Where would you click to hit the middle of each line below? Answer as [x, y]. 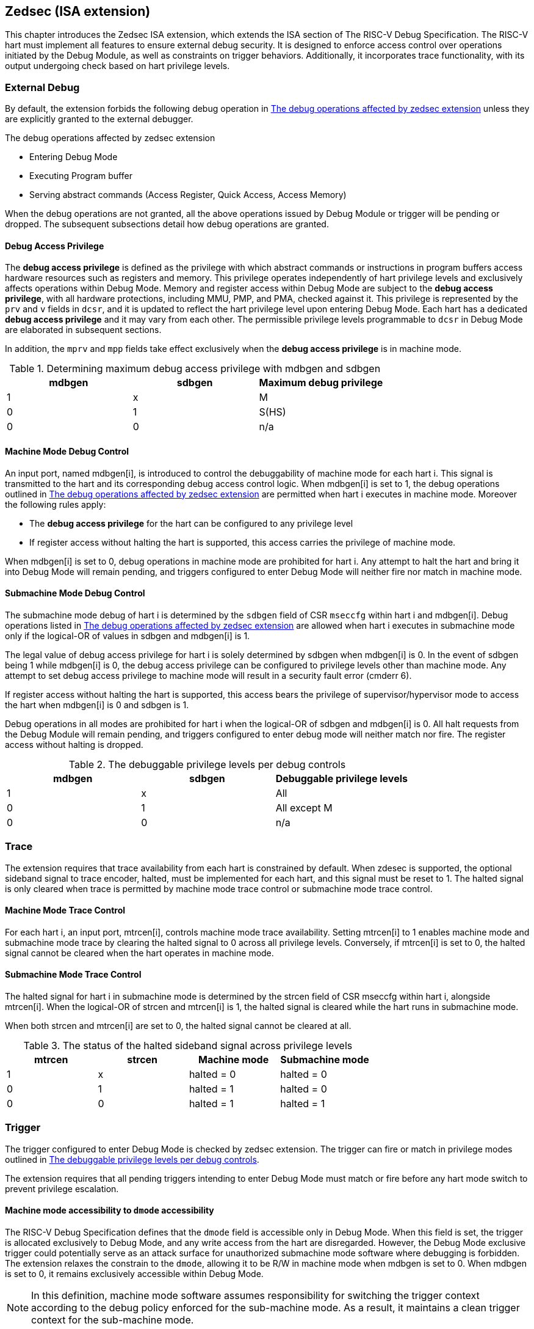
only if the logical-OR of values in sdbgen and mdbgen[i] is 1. [128, 635]
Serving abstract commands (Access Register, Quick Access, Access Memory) [188, 195]
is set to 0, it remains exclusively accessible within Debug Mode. [134, 1273]
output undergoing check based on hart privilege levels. [117, 66]
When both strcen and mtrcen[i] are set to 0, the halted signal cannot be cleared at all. [178, 1026]
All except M [304, 807]
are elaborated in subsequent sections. [83, 330]
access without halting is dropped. [74, 744]
